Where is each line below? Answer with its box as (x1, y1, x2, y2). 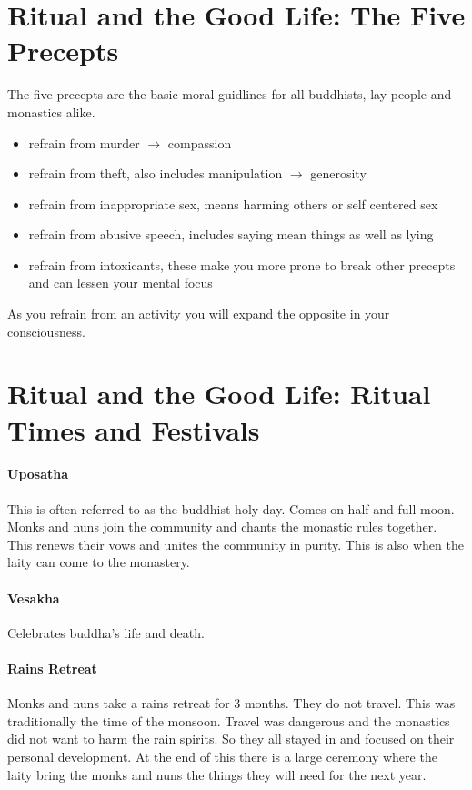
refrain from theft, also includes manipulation (28, 164, 283, 183)
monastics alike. (7, 102, 95, 121)
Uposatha (7, 464, 69, 483)
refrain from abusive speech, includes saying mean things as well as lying (28, 225, 434, 244)
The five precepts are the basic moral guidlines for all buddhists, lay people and (7, 85, 452, 104)
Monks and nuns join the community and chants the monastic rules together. (7, 517, 437, 536)
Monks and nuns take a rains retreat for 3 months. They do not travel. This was (7, 694, 456, 713)
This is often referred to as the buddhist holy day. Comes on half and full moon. (7, 499, 455, 518)
